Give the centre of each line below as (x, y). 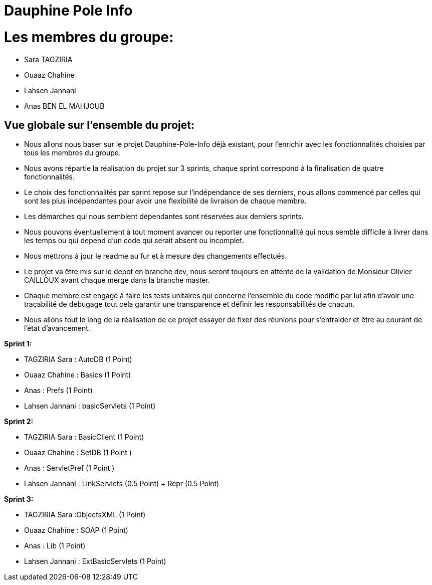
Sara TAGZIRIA (48, 59)
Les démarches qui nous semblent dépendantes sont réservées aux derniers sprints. (164, 217)
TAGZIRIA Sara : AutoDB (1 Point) (78, 359)
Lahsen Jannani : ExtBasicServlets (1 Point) (95, 561)
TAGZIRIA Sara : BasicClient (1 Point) (84, 437)
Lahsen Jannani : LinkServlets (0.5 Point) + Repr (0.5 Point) (122, 484)
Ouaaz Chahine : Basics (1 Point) (78, 375)
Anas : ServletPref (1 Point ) (69, 468)
